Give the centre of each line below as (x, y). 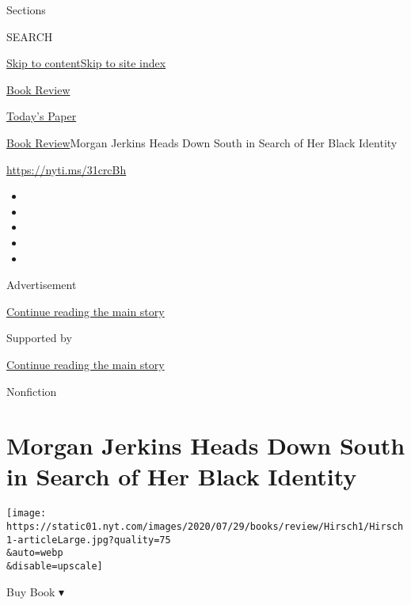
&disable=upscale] (55, 567)
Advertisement (42, 285)
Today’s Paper (42, 116)
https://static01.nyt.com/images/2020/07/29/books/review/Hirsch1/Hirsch (205, 527)
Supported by (39, 338)
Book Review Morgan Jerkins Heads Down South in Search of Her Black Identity (202, 142)
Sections (26, 10)
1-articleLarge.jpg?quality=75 (89, 540)
